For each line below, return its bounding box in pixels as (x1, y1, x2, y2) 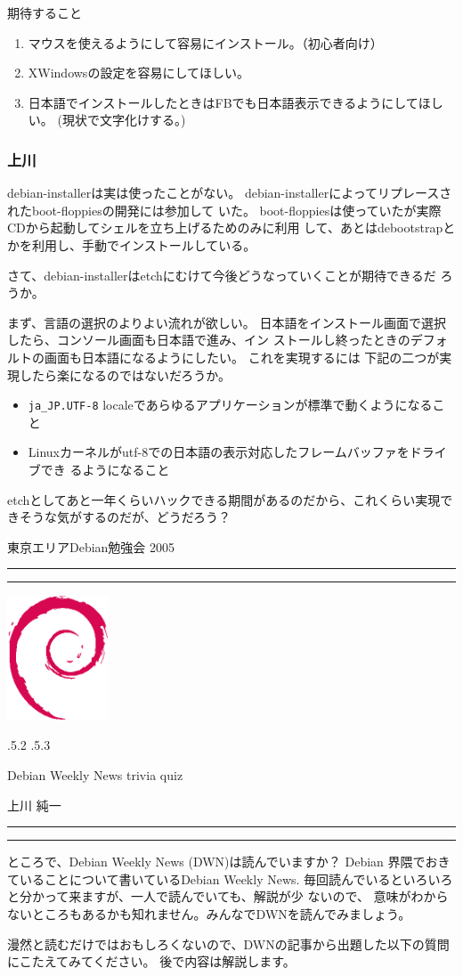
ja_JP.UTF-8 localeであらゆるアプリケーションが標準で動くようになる (28, 395, 433, 414)
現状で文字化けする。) (61, 110, 186, 129)
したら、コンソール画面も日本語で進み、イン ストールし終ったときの (7, 330, 410, 349)
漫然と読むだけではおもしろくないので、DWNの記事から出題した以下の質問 (7, 934, 450, 953)
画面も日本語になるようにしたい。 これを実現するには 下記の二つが (44, 347, 440, 366)
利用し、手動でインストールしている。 (31, 235, 256, 254)
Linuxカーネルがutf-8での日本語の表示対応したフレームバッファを (28, 443, 410, 461)
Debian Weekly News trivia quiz (7, 765, 183, 784)
